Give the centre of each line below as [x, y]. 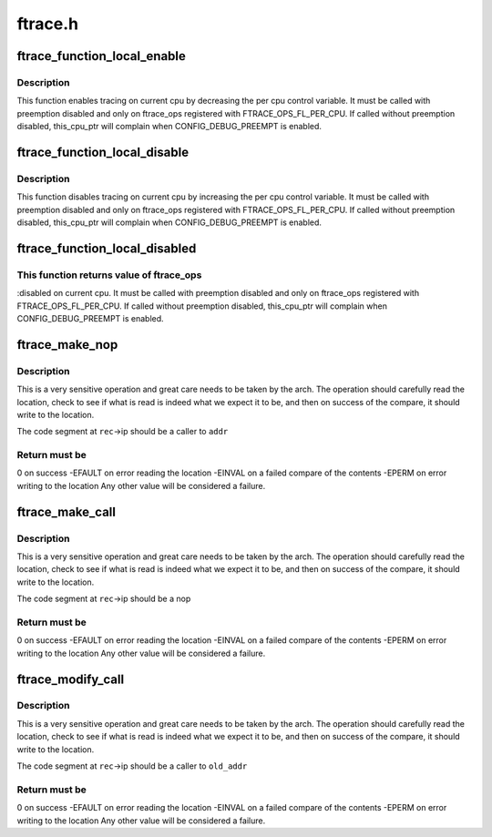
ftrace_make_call [66, 511]
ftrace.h [48, 24]
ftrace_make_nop [67, 345]
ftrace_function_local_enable [102, 56]
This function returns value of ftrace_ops [109, 275]
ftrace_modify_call [71, 679]
